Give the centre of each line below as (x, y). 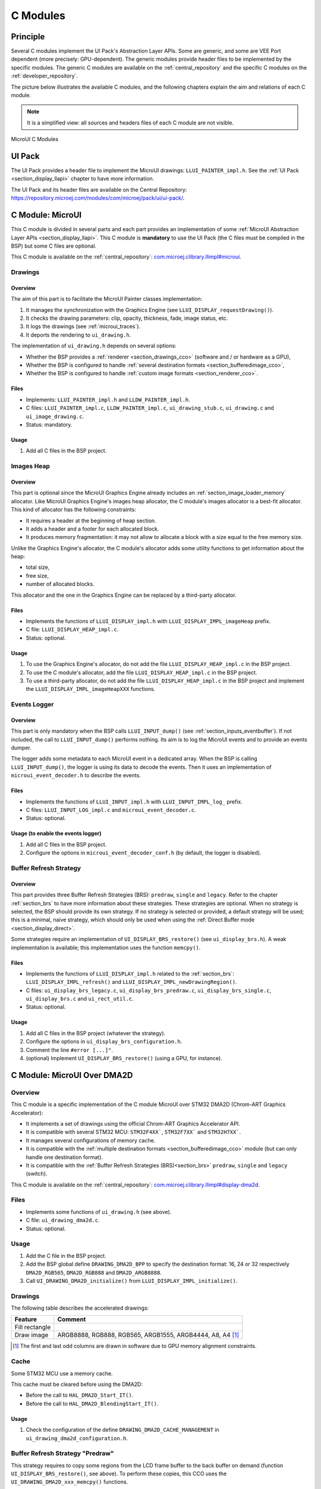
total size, (38, 567)
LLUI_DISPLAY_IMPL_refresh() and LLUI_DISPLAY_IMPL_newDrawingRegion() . (131, 982)
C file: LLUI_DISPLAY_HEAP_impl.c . (72, 630)
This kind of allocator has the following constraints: (73, 510)
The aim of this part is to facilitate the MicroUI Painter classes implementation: (107, 299)
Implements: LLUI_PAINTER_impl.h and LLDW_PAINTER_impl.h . (108, 400)
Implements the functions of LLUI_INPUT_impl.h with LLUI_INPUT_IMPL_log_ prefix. (134, 802)
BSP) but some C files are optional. (54, 246)
